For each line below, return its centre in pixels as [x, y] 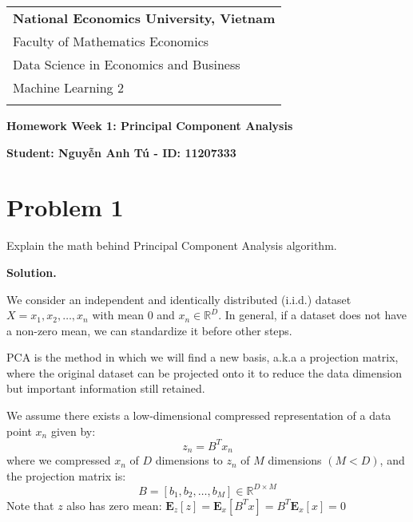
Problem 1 [65, 207]
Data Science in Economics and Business [127, 64]
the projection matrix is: [66, 475]
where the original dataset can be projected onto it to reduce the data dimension [204, 372]
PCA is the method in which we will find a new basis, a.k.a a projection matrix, [203, 357]
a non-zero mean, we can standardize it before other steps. [149, 330]
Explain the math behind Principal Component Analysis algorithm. [172, 245]
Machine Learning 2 [68, 87]
